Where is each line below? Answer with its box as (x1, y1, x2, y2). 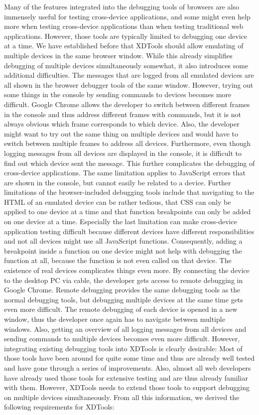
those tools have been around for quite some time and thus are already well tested (4, 353, 255, 363)
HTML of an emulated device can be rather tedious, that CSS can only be (4, 196, 231, 207)
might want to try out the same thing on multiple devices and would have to (4, 128, 238, 138)
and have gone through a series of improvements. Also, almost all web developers (4, 362, 251, 373)
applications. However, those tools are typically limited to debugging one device (4, 30, 247, 41)
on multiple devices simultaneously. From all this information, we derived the (4, 392, 240, 402)
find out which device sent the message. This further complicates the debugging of (4, 157, 255, 168)
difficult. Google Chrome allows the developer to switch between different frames (4, 99, 250, 109)
